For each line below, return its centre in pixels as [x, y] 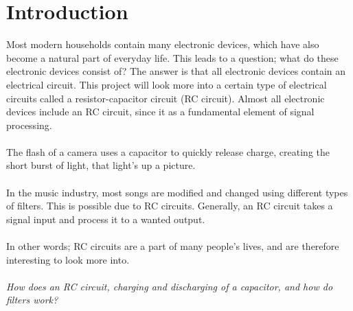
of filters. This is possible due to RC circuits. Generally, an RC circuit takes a [170, 206]
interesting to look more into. [68, 259]
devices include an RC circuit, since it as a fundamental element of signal [160, 112]
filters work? [32, 300]
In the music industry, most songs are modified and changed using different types [177, 192]
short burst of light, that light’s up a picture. [101, 165]
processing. [29, 125]
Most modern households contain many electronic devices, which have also [163, 44]
